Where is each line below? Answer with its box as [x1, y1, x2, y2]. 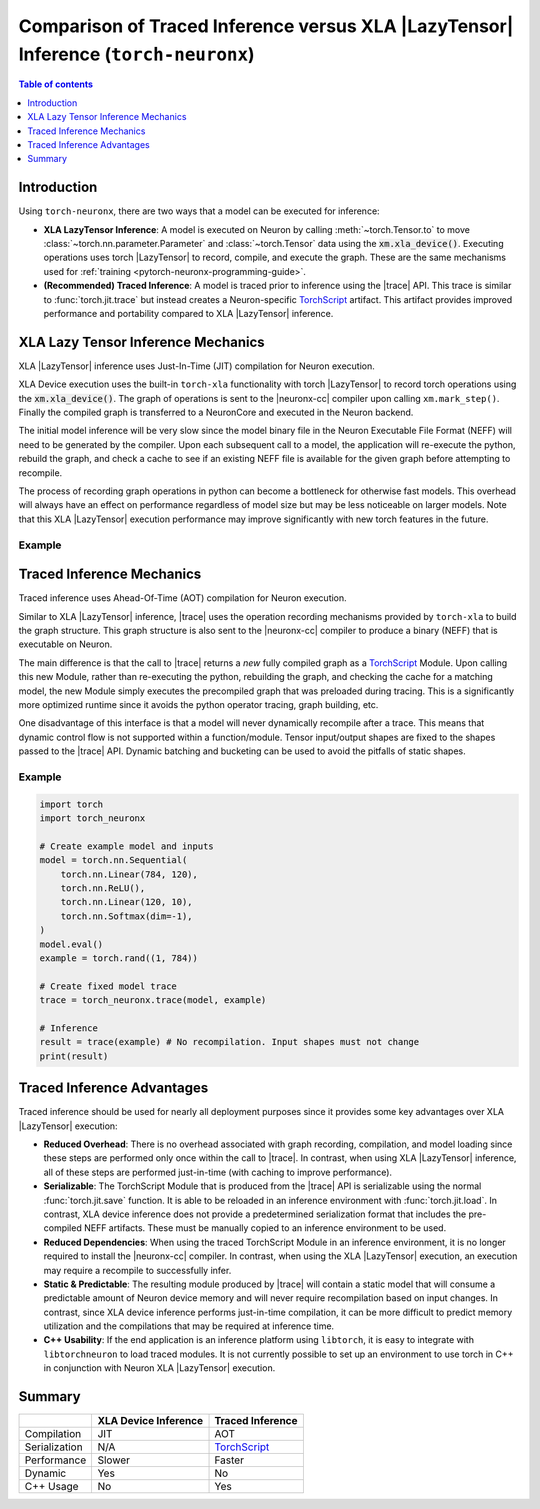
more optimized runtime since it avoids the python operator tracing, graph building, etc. [18, 698, 379, 710]
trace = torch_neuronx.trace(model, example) [39, 995, 267, 1006]
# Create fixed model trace [39, 980, 177, 992]
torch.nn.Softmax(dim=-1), [60, 910, 194, 922]
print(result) [39, 1050, 109, 1062]
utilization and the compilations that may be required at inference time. [43, 1320, 335, 1332]
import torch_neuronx [39, 813, 146, 824]
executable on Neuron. [18, 638, 113, 650]
